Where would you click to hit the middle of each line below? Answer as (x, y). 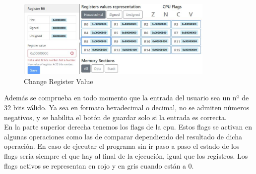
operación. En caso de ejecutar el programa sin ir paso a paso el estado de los (122, 146)
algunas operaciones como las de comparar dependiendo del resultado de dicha (123, 136)
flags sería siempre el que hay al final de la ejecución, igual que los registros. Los (126, 155)
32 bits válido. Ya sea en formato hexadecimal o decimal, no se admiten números (127, 107)
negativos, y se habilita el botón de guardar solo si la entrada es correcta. (115, 117)
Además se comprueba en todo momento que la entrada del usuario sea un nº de (127, 98)
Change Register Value (59, 81)
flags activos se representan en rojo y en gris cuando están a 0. (99, 165)
